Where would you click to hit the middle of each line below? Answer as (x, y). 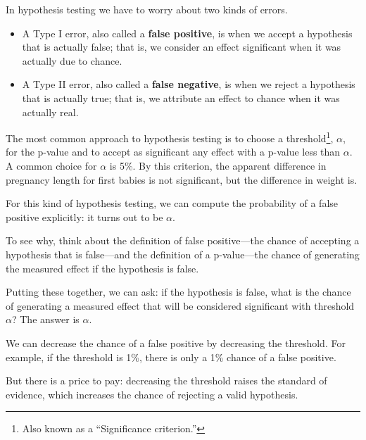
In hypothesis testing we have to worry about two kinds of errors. (147, 9)
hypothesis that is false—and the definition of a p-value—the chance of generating (183, 254)
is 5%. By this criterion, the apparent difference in (218, 165)
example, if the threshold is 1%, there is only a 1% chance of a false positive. (171, 357)
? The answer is (45, 319)
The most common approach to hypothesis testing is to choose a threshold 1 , (170, 137)
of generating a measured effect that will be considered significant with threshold (180, 305)
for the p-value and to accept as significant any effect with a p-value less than (173, 152)
